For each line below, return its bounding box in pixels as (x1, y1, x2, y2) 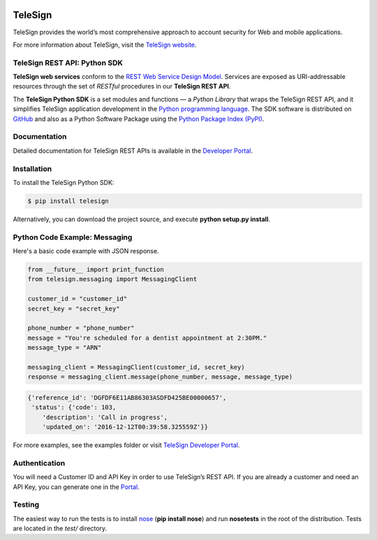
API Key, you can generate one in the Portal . (13, 482, 140, 491)
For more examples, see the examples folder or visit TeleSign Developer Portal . (13, 441, 240, 449)
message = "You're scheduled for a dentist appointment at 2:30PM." (27, 333, 267, 342)
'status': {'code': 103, (31, 403, 117, 412)
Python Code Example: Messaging (13, 232, 133, 242)
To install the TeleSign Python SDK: (13, 178, 114, 186)
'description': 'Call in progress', (42, 413, 168, 421)
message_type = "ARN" (27, 344, 102, 352)
